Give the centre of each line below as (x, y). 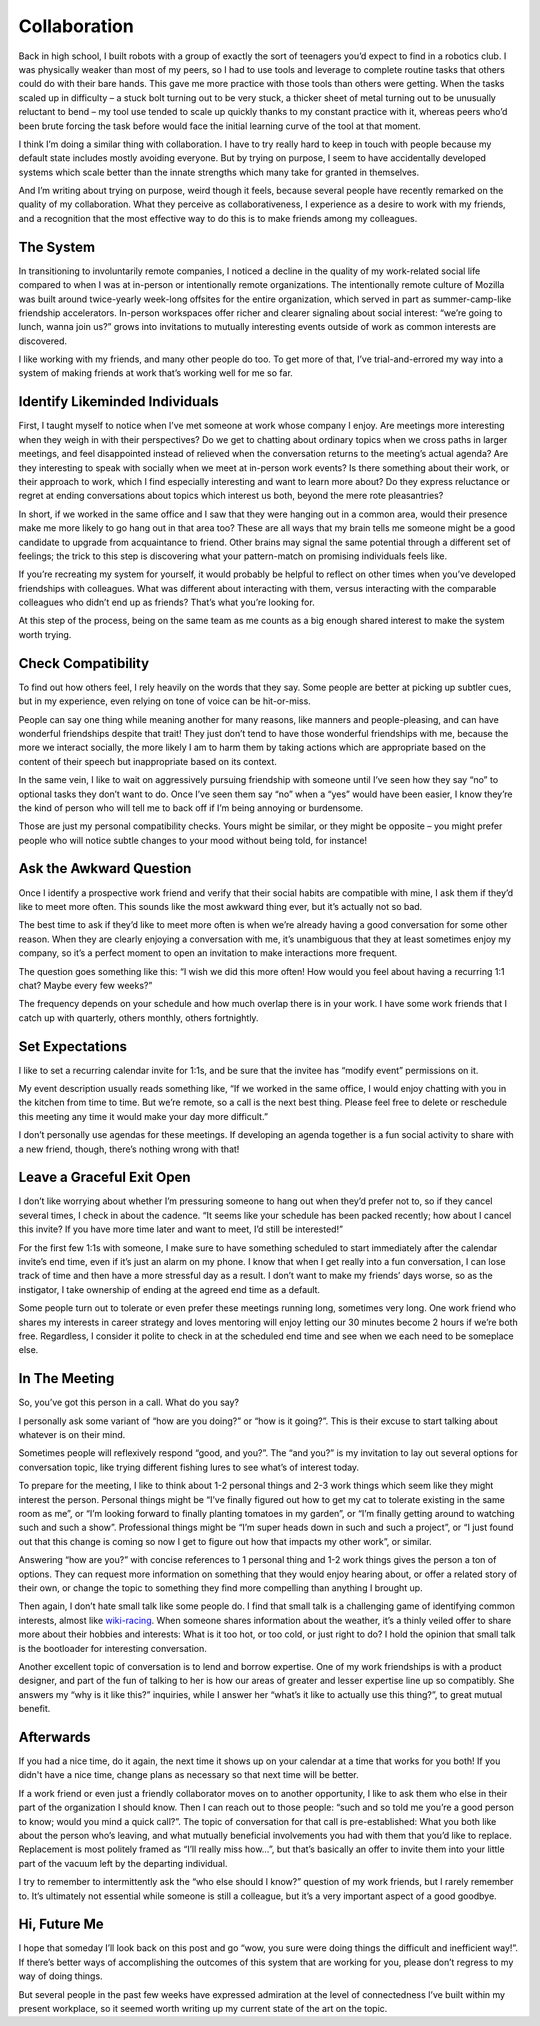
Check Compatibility (84, 663)
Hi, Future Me (61, 1924)
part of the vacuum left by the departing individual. (123, 1863)
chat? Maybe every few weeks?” (85, 985)
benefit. (34, 1709)
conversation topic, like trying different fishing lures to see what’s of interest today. (189, 1467)
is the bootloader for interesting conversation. (112, 1648)
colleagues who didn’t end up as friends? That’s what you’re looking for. (166, 602)
